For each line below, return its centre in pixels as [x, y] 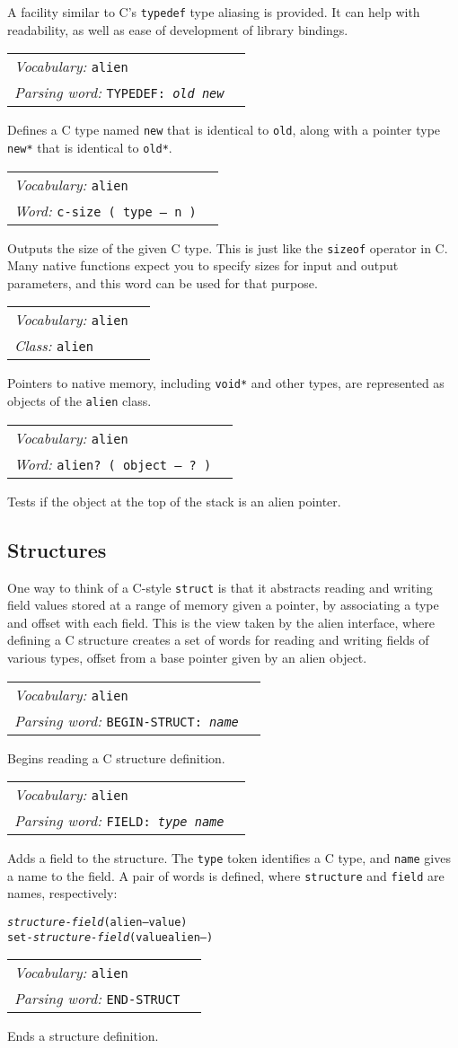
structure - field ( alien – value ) [97, 923]
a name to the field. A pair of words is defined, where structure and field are [226, 875]
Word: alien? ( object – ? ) [113, 463]
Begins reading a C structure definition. [116, 757]
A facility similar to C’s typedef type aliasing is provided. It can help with [214, 12]
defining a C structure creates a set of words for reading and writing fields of [218, 640]
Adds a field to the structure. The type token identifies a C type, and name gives [229, 858]
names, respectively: [62, 893]
